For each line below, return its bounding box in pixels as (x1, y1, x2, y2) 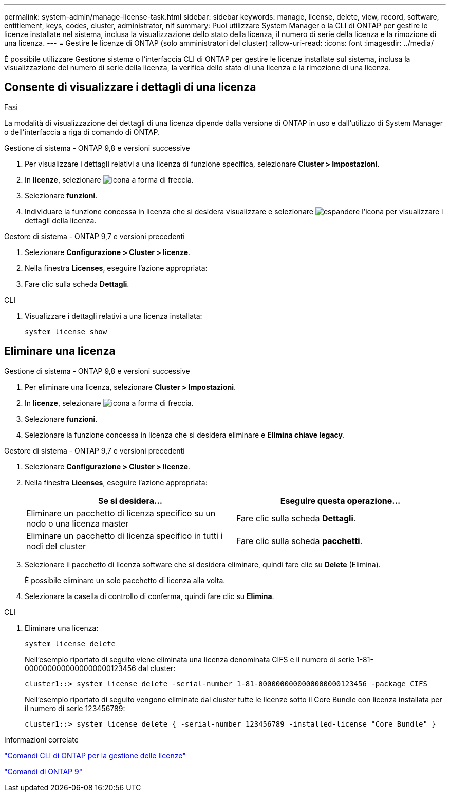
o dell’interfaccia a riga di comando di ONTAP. (4, 127, 160, 136)
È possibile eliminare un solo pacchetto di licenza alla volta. (25, 575, 226, 585)
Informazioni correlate (4, 735, 79, 744)
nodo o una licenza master (26, 518, 129, 529)
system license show (25, 327, 107, 336)
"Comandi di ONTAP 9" (4, 767, 83, 776)
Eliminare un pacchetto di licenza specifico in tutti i (26, 530, 223, 541)
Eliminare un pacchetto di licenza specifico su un (26, 508, 216, 518)
